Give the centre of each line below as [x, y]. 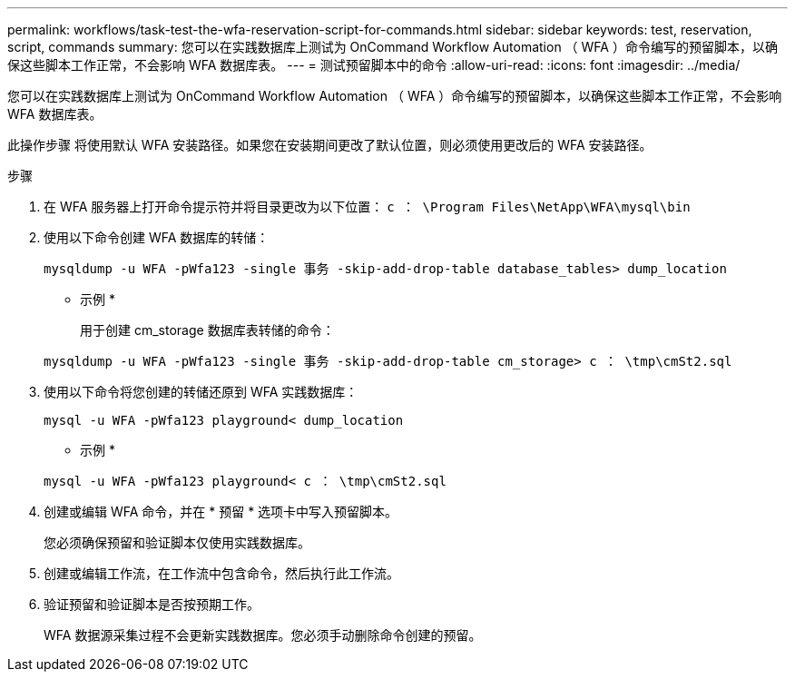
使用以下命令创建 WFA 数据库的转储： [157, 237]
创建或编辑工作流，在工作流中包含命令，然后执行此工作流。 [221, 573]
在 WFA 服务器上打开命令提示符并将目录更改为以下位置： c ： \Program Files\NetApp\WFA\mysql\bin [367, 207]
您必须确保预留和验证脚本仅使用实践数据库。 [177, 542]
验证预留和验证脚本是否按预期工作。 [152, 604]
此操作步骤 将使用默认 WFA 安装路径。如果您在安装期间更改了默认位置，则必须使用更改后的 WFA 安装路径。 [330, 145]
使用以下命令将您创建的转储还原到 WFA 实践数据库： [201, 392]
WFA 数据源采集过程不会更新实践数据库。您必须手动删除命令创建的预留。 [263, 635]
